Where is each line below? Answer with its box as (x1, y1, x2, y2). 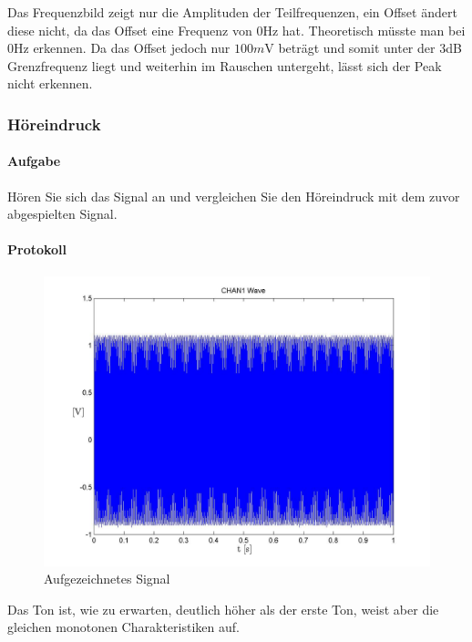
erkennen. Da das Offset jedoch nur (33, 38, 231, 57)
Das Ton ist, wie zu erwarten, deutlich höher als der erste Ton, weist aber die (7, 599, 439, 618)
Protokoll (7, 240, 67, 259)
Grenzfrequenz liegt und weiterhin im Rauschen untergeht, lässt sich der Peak (7, 56, 442, 75)
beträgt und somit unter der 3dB (278, 38, 462, 57)
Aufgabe (7, 151, 61, 171)
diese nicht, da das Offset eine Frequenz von (7, 20, 252, 39)
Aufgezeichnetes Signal (44, 569, 170, 588)
